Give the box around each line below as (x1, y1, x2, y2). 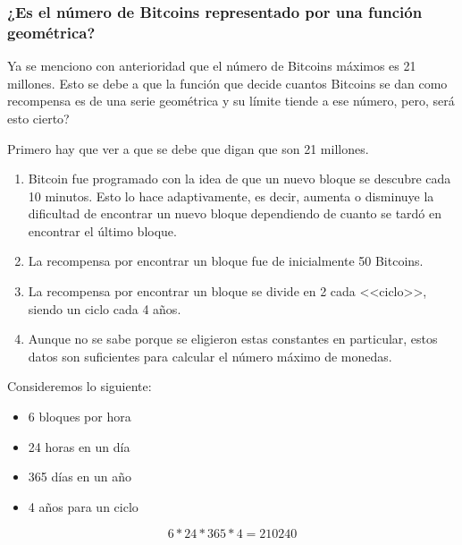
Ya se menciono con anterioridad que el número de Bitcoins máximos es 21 (7, 56, 416, 75)
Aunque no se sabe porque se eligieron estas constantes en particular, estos (28, 329, 438, 348)
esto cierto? (7, 108, 70, 127)
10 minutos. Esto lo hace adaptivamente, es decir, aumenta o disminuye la (28, 186, 434, 205)
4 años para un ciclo (28, 497, 139, 515)
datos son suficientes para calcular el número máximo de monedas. (28, 346, 392, 365)
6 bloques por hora (28, 407, 131, 426)
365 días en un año (28, 467, 131, 486)
